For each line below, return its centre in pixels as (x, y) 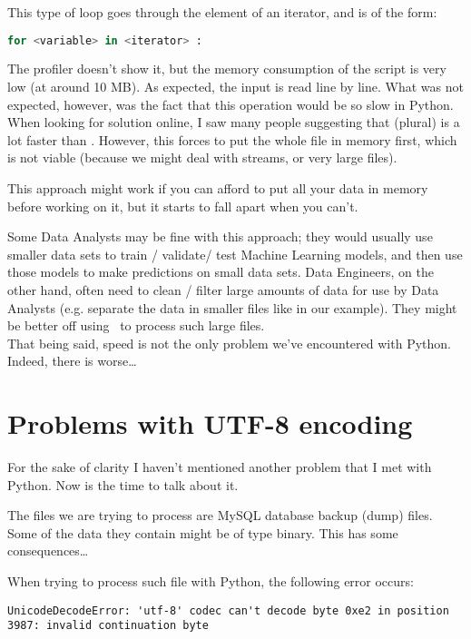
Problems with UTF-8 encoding (210, 423)
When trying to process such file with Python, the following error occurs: (211, 581)
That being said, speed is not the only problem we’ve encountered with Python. (229, 343)
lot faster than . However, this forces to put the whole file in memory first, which (232, 139)
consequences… (48, 551)
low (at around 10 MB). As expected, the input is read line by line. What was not (235, 87)
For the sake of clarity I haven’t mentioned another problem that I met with (220, 467)
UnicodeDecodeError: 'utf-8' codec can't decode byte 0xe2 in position (228, 610)
